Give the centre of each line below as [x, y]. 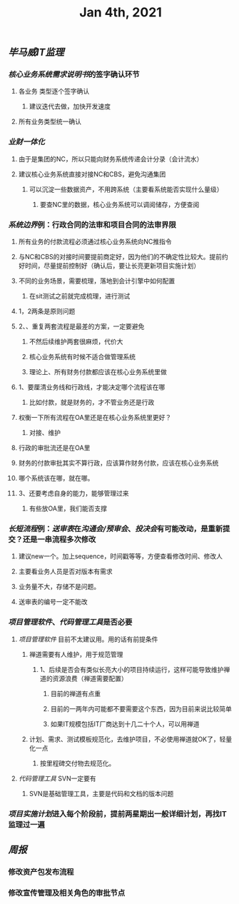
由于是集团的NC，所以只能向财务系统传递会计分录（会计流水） [111, 159]
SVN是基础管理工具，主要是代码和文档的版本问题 [101, 793]
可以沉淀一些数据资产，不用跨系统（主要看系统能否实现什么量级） [126, 189]
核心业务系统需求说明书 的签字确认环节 [74, 74]
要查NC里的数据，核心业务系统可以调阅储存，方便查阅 [119, 204]
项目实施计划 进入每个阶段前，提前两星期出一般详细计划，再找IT [117, 813]
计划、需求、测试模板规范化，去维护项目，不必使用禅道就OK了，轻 [127, 739]
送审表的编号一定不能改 [53, 602]
